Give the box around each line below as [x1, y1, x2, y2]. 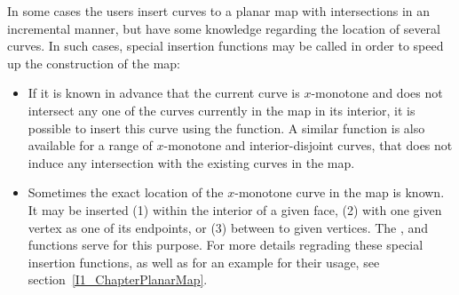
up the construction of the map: [7, 53, 180, 72]
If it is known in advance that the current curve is [28, 84, 300, 102]
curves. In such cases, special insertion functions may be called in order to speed [7, 36, 444, 55]
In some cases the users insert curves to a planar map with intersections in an [7, 2, 431, 20]
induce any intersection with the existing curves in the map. [28, 153, 355, 171]
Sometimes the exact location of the [28, 183, 224, 202]
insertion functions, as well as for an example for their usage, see [28, 252, 380, 271]
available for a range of [28, 136, 153, 155]
